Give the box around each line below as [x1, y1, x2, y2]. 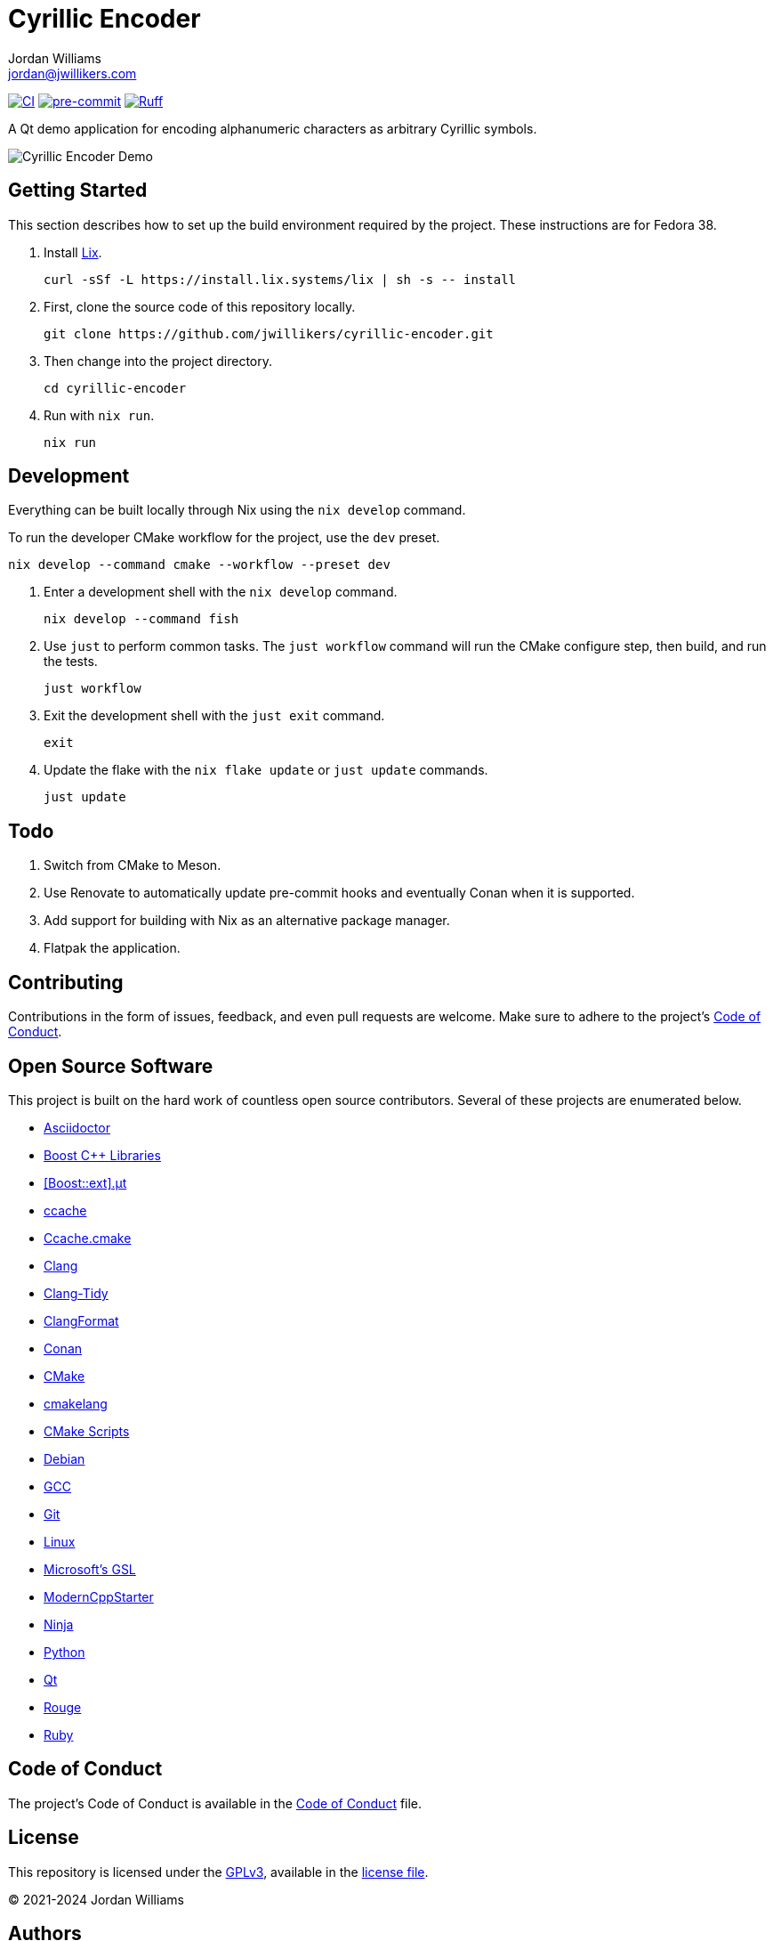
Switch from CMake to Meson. [44, 857, 221, 873]
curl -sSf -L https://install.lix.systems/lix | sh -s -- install [44, 272, 517, 287]
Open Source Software [8, 1054, 213, 1077]
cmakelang [44, 1395, 108, 1411]
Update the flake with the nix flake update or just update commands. [44, 762, 488, 778]
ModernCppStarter [44, 1588, 154, 1604]
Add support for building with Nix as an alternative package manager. [44, 913, 450, 929]
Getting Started [8, 179, 148, 202]
